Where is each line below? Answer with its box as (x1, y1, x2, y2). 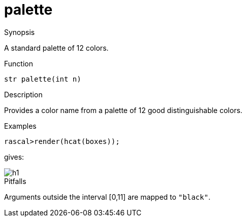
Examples (4, 121, 37, 130)
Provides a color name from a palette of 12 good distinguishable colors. (4, 105, 242, 115)
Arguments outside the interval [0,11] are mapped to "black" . (4, 192, 210, 201)
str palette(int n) (4, 75, 81, 83)
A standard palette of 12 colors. (4, 43, 109, 52)
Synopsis (4, 27, 35, 36)
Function (4, 59, 33, 68)
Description (4, 90, 43, 99)
